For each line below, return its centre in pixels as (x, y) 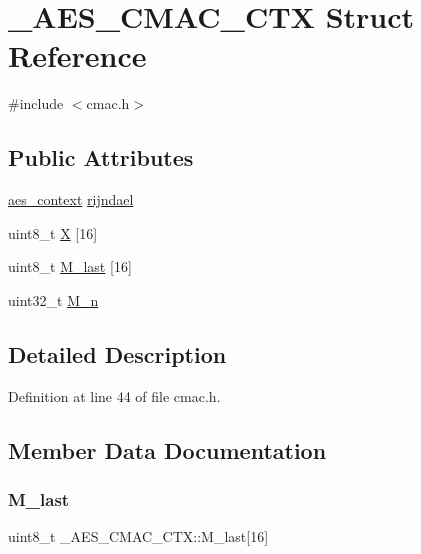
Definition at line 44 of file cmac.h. (114, 395)
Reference (77, 55)
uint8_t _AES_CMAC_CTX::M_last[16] (138, 536)
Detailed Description (117, 353)
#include (36, 103)
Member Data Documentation (167, 449)
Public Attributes (101, 157)
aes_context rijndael (71, 199)
